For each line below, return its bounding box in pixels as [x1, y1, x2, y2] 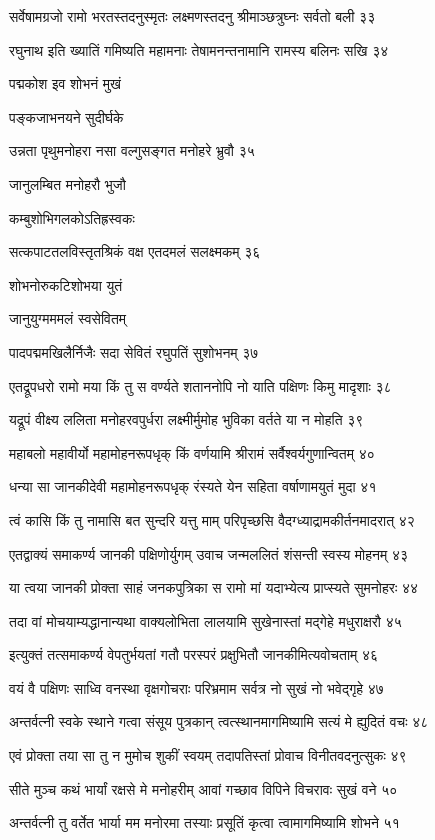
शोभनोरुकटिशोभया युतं [9, 274, 123, 295]
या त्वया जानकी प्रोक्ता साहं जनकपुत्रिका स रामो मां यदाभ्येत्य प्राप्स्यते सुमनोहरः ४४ [9, 577, 418, 598]
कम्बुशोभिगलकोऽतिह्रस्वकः [9, 207, 135, 228]
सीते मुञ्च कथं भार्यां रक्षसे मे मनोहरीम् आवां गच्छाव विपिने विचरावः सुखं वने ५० [9, 778, 398, 799]
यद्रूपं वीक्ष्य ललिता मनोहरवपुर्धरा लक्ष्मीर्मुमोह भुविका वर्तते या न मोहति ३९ [9, 409, 364, 430]
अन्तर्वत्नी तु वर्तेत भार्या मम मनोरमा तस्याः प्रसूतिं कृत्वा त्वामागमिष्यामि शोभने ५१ [9, 812, 400, 833]
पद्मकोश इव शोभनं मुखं [9, 73, 121, 94]
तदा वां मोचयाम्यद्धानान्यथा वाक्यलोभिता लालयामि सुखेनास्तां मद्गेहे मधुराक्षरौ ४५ [9, 610, 402, 631]
